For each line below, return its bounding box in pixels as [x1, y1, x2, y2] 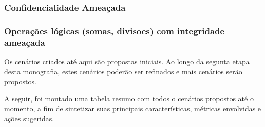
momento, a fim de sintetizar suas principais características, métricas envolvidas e [4, 103, 261, 114]
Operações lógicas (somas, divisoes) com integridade [4, 24, 225, 37]
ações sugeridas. [4, 113, 54, 123]
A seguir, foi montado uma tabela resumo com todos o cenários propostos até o [4, 93, 254, 104]
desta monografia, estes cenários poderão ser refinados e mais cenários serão [4, 66, 242, 77]
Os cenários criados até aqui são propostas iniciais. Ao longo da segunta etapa [4, 56, 250, 66]
